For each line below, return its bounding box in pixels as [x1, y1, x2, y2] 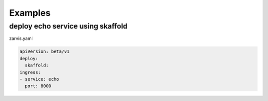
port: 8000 [25, 83, 52, 89]
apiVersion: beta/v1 [19, 49, 69, 54]
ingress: [19, 69, 41, 75]
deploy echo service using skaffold [9, 22, 128, 31]
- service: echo [19, 76, 60, 82]
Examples [9, 7, 51, 18]
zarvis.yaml [9, 35, 33, 41]
